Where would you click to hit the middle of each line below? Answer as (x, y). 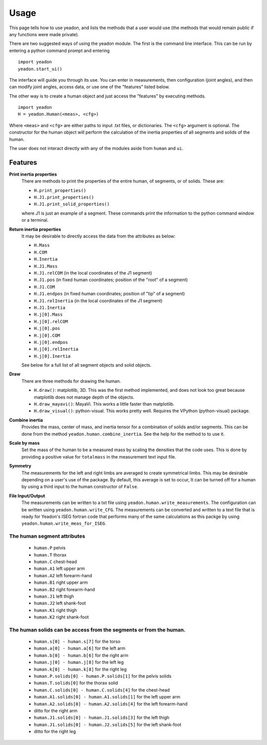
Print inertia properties (33, 174)
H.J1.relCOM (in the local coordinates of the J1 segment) (93, 273)
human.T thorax (50, 555)
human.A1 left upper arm (59, 568)
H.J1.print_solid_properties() (72, 204)
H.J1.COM (44, 287)
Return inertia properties (35, 229)
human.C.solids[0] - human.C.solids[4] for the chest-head (102, 690)
